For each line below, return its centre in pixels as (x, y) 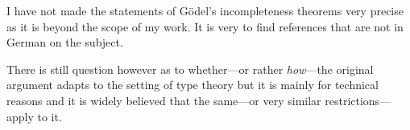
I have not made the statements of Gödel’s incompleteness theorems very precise (205, 10)
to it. (50, 116)
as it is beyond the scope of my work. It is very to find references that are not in (205, 26)
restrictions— (358, 100)
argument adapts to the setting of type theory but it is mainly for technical (193, 85)
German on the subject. (65, 42)
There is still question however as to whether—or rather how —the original (190, 69)
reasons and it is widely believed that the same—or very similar (164, 100)
